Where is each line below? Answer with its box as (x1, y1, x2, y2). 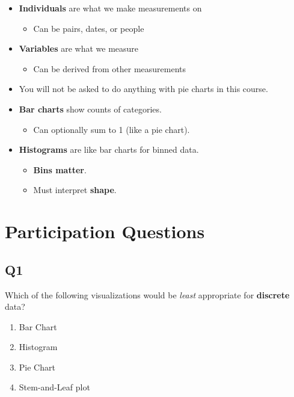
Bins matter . (33, 163, 87, 176)
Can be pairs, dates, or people (33, 22, 144, 34)
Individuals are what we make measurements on (19, 2, 202, 14)
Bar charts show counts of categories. (19, 102, 162, 115)
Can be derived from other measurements (33, 62, 186, 75)
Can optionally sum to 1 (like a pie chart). (33, 123, 190, 135)
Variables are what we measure (19, 42, 139, 55)
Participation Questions (5, 219, 205, 244)
